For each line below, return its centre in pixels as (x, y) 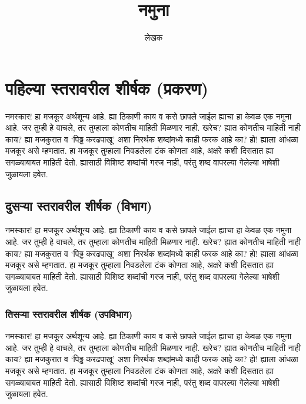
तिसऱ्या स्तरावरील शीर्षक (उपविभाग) (69, 314)
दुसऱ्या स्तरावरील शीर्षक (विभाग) (79, 205)
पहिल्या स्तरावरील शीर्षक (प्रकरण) (107, 87)
